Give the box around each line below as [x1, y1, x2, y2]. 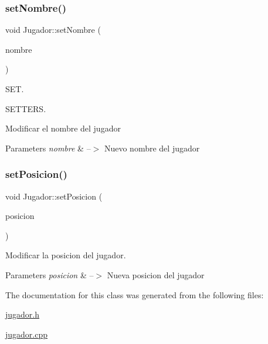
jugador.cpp [5, 328, 48, 340]
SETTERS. [5, 102, 46, 114]
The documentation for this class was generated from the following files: [5, 288, 264, 301]
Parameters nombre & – [5, 141, 91, 154]
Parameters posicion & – [5, 268, 94, 281]
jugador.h [5, 308, 40, 321]
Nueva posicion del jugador [107, 268, 205, 281]
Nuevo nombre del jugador [104, 141, 200, 154]
